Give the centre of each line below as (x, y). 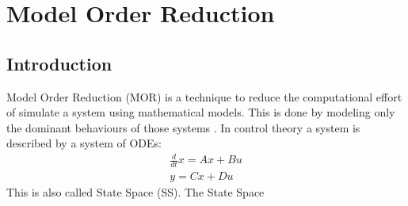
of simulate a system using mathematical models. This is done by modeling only (201, 112)
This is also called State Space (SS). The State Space (135, 192)
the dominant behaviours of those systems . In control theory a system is (183, 127)
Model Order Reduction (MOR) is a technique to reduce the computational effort (204, 96)
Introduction (59, 63)
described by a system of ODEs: (84, 143)
